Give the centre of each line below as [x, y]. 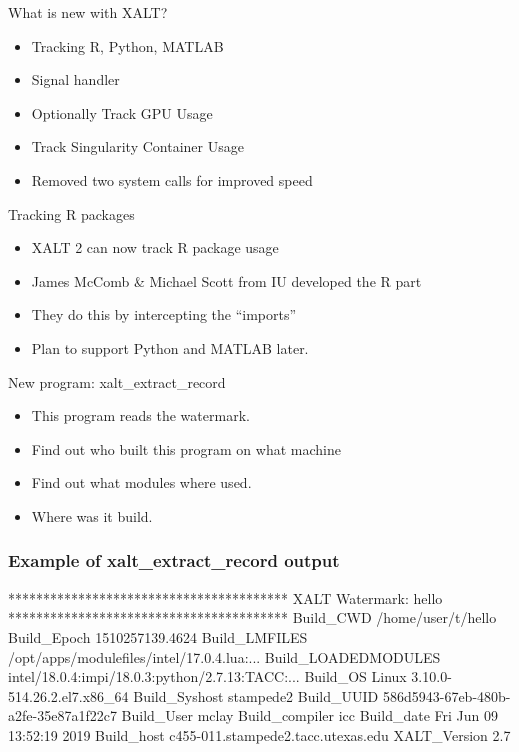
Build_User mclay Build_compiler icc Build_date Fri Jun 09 [309, 715]
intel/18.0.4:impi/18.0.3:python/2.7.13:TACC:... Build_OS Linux [207, 676]
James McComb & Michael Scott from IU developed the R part [226, 280]
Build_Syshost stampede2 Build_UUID [256, 695]
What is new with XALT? [88, 12]
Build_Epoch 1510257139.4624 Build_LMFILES [158, 636]
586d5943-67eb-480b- [446, 695]
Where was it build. [92, 515]
